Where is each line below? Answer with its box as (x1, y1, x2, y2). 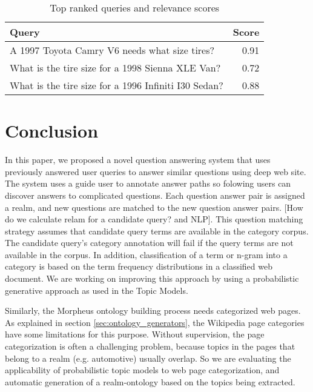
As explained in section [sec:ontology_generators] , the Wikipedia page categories (5, 316, 305, 328)
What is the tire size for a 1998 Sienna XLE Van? (10, 61, 221, 75)
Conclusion (5, 118, 99, 143)
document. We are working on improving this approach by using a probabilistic (5, 272, 299, 285)
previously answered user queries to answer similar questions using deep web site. (5, 165, 306, 178)
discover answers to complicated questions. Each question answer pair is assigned (5, 188, 305, 201)
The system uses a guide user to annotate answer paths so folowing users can (5, 177, 291, 190)
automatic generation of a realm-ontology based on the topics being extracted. (5, 375, 295, 388)
